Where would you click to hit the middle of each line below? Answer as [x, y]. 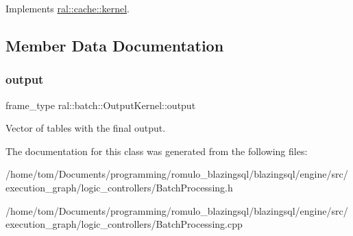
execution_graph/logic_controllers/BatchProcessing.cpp [124, 224]
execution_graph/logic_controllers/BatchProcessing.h [119, 187]
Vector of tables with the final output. [86, 128]
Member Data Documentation [115, 45]
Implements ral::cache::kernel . [68, 8]
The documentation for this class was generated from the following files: [157, 151]
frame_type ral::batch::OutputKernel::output [101, 105]
